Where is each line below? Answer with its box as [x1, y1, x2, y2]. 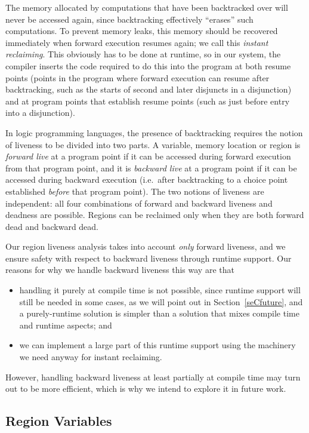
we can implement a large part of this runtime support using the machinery [19, 339, 296, 351]
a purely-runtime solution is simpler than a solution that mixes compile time [19, 307, 299, 320]
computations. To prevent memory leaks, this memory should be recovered [5, 24, 278, 37]
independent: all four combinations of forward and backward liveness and [5, 196, 273, 209]
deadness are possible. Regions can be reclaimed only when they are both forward [5, 208, 304, 221]
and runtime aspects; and [19, 318, 112, 331]
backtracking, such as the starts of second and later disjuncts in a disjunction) [5, 83, 292, 96]
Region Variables [5, 411, 112, 430]
